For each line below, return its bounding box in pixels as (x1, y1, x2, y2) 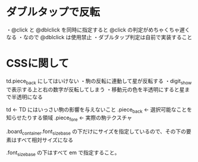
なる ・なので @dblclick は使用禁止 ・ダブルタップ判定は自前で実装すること (6, 33, 193, 40)
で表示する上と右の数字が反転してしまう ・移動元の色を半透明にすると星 (6, 85, 185, 93)
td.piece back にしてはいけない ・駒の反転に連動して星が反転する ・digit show (6, 77, 192, 86)
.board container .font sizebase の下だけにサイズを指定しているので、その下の (6, 128, 186, 136)
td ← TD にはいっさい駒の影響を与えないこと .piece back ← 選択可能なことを (6, 106, 192, 115)
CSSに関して (6, 57, 70, 70)
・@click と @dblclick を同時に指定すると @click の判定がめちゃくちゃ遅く (6, 26, 190, 33)
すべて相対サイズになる (16, 136, 74, 144)
